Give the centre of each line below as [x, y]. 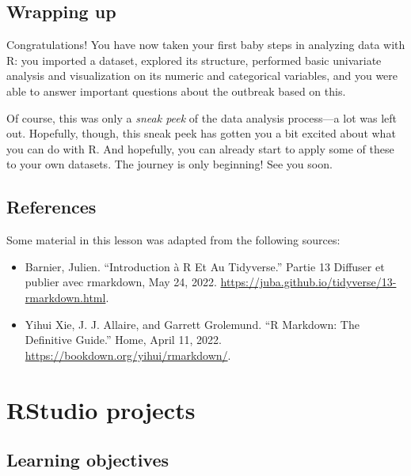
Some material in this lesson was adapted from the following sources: [173, 240]
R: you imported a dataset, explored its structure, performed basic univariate [194, 60]
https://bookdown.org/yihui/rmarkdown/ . [128, 355]
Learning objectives [88, 460]
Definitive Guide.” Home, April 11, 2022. [123, 340]
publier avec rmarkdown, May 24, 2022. [121, 282]
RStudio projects [101, 409]
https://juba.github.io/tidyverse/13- [308, 282]
